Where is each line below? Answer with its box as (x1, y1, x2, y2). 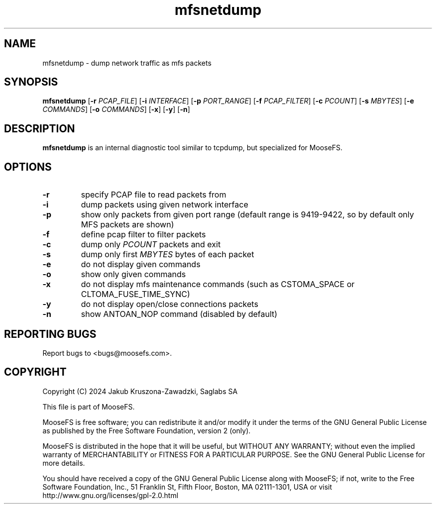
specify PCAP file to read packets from (81, 190, 226, 200)
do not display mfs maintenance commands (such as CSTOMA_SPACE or (81, 279, 355, 290)
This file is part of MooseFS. (42, 402, 135, 411)
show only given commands (81, 269, 186, 280)
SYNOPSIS (4, 76, 58, 89)
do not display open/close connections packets (81, 299, 258, 309)
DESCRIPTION (4, 122, 75, 135)
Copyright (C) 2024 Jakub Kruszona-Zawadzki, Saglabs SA (42, 387, 238, 396)
